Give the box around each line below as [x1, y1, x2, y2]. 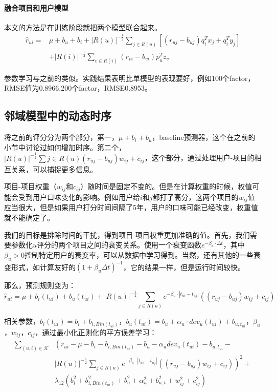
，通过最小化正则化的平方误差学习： [35, 327, 157, 337]
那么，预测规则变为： [4, 280, 76, 290]
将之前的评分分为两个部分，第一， [4, 132, 119, 142]
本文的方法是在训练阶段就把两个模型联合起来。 [4, 22, 161, 32]
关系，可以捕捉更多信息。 [11, 163, 97, 174]
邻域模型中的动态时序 [4, 108, 111, 123]
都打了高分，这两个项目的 [152, 191, 239, 202]
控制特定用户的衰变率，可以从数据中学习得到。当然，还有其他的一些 [24, 249, 253, 260]
